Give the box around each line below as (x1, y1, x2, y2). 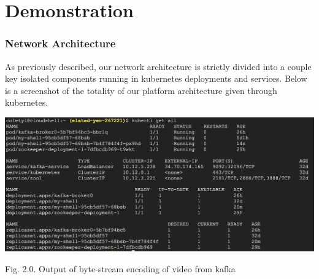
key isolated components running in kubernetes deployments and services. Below (5, 72, 307, 85)
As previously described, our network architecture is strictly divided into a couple (5, 60, 312, 73)
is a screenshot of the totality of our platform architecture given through (5, 84, 277, 96)
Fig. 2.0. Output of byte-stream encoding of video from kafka (5, 262, 236, 275)
